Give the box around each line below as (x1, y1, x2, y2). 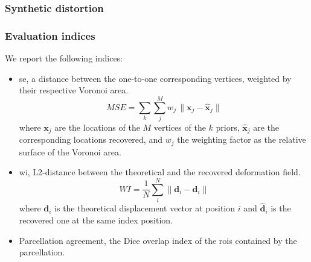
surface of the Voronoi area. (19, 145, 121, 158)
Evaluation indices (5, 28, 95, 43)
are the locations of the (54, 120, 140, 133)
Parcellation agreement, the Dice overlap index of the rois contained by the (19, 234, 297, 246)
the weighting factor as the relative (177, 133, 306, 146)
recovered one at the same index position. (19, 214, 173, 226)
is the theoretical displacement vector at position (54, 202, 236, 214)
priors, (216, 120, 240, 133)
